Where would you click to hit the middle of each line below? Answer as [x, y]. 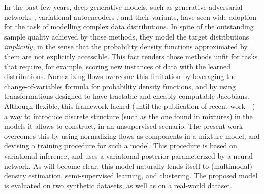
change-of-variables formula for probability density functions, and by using [120, 86]
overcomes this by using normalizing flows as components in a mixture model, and [132, 135]
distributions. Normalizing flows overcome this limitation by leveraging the [120, 76]
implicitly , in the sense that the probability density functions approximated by [126, 46]
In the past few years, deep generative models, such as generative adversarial [123, 7]
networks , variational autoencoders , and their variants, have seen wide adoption [130, 16]
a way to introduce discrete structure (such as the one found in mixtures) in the [128, 116]
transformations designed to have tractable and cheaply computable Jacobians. [127, 96]
